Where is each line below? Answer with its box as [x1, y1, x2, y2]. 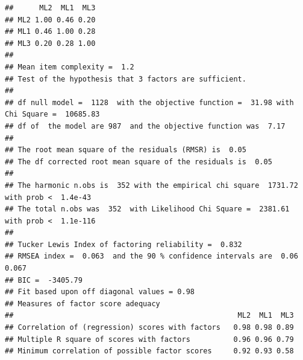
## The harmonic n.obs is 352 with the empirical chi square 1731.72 [5, 181, 298, 190]
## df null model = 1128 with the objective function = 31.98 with [5, 98, 294, 107]
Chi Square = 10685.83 [5, 110, 100, 119]
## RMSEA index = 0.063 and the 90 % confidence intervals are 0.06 [5, 252, 298, 261]
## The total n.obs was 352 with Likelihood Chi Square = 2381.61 [5, 205, 290, 214]
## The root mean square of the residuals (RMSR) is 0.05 [5, 146, 246, 155]
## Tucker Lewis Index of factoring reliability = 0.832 [5, 240, 242, 249]
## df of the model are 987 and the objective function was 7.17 [5, 121, 286, 130]
